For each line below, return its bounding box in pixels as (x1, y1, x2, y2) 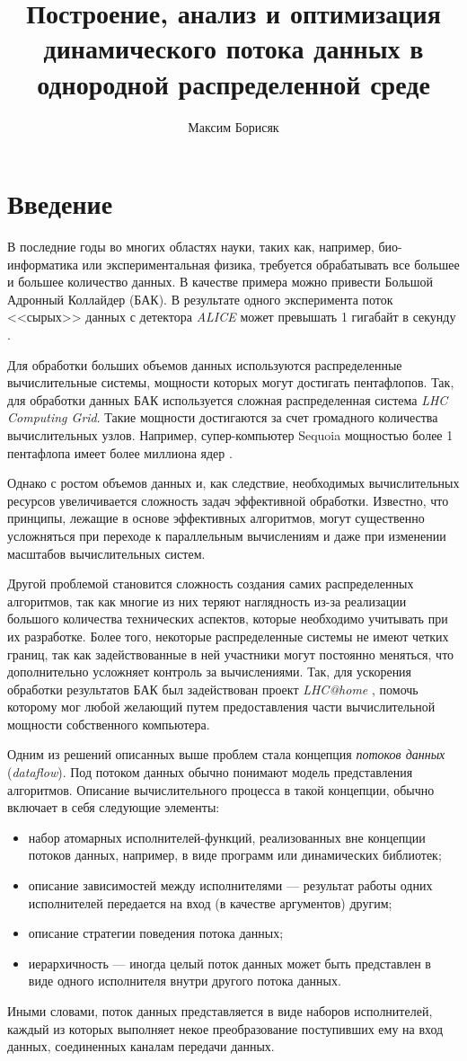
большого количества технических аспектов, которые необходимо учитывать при (7, 609, 448, 628)
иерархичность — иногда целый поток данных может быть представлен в (28, 953, 431, 972)
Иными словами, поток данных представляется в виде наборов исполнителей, (7, 1002, 433, 1020)
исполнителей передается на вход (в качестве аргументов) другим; (28, 893, 392, 912)
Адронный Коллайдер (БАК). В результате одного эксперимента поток (7, 289, 393, 308)
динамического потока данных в (43, 30, 424, 66)
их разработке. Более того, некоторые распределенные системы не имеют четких (7, 626, 449, 645)
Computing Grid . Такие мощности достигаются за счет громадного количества (7, 408, 438, 427)
